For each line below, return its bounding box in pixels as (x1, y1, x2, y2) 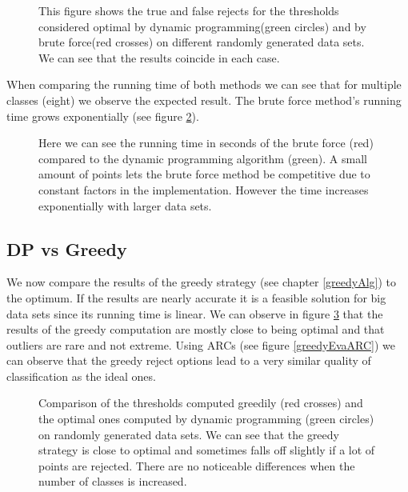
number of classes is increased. (38, 473, 187, 490)
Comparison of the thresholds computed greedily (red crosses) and (38, 394, 363, 411)
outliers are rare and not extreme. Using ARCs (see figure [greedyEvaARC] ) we (6, 336, 396, 353)
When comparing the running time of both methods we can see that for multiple (6, 76, 402, 93)
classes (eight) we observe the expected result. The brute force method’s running (6, 91, 402, 108)
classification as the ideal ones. (6, 367, 156, 384)
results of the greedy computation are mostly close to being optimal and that (6, 321, 385, 338)
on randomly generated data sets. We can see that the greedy (38, 426, 339, 442)
